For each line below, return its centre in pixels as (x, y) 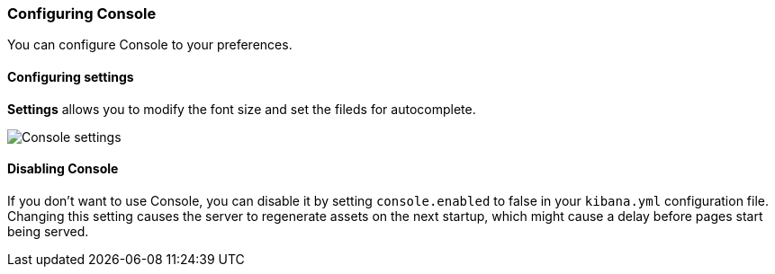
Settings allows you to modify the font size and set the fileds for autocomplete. (242, 109)
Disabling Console (63, 169)
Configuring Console (82, 13)
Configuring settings (71, 76)
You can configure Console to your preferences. (150, 45)
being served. (48, 231)
